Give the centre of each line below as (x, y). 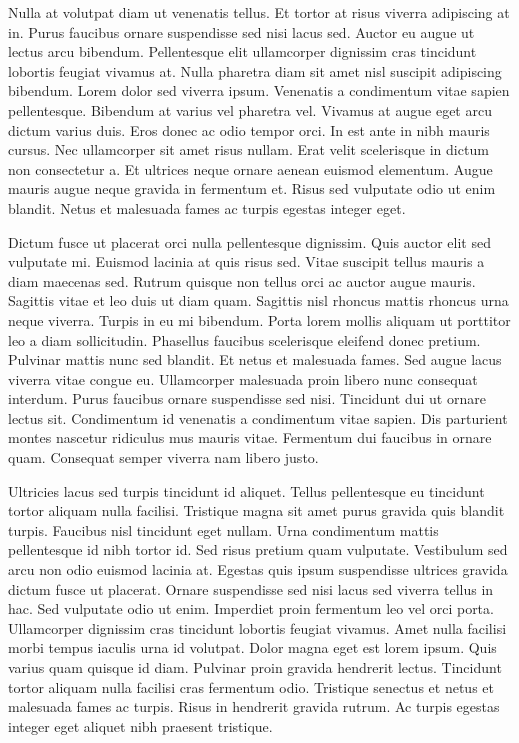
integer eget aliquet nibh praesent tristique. (140, 725)
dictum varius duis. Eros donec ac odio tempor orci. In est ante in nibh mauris (249, 129)
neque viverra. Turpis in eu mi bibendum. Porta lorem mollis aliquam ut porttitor (259, 319)
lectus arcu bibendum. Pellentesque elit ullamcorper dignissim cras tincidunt (242, 51)
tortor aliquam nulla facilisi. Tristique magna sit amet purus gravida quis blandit (256, 510)
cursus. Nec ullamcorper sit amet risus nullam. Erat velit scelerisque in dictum (248, 149)
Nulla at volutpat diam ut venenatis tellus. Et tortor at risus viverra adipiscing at (259, 12)
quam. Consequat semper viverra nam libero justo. (163, 457)
